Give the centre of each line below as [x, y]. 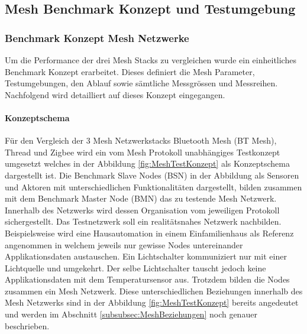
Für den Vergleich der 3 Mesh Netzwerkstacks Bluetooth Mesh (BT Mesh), [141, 140]
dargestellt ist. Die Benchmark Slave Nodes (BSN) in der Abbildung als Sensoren [152, 175]
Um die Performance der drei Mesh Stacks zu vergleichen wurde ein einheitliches [151, 60]
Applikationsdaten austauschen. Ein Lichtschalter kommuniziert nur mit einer [146, 256]
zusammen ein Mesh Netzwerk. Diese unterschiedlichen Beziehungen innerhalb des [154, 291]
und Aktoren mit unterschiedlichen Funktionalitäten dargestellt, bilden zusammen [153, 187]
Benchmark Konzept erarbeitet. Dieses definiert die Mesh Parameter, [130, 71]
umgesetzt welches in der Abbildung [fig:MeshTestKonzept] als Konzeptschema [147, 163]
